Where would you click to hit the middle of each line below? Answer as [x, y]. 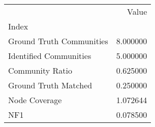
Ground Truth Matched [50, 85]
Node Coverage [35, 100]
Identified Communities [50, 56]
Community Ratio [40, 70]
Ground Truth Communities [58, 41]
